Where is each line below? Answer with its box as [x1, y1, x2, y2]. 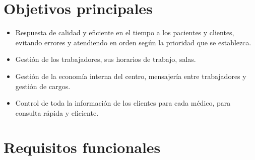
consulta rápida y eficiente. [15, 107, 99, 118]
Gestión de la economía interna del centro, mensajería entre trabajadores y [15, 70, 246, 81]
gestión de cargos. [15, 81, 71, 91]
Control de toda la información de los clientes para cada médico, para [15, 98, 231, 108]
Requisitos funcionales [4, 137, 161, 157]
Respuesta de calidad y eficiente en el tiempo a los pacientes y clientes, [15, 27, 234, 38]
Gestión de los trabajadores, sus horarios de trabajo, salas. [15, 54, 196, 64]
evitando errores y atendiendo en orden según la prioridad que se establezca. [15, 37, 251, 47]
